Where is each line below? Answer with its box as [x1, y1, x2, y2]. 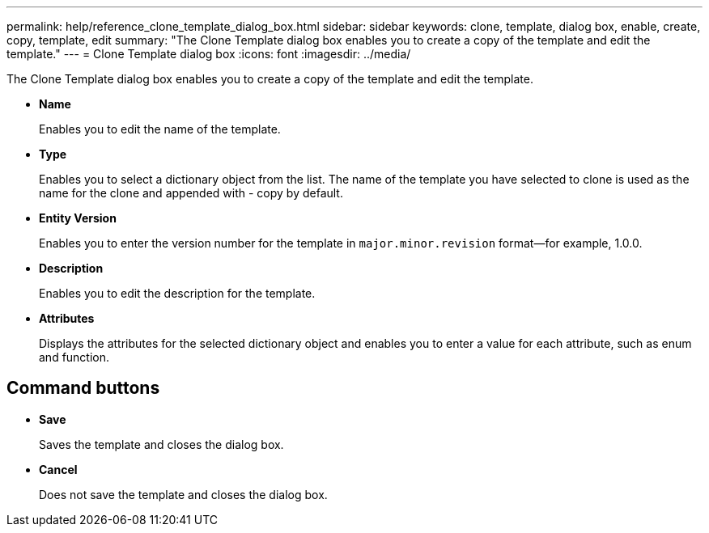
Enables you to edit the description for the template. [39, 286, 316, 300]
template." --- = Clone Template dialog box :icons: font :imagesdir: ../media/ [6, 47, 411, 61]
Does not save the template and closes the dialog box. [39, 487, 328, 501]
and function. [39, 350, 110, 364]
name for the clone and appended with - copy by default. [39, 186, 343, 200]
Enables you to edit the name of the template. [39, 122, 281, 136]
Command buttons [6, 378, 160, 399]
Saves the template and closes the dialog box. [39, 437, 284, 451]
